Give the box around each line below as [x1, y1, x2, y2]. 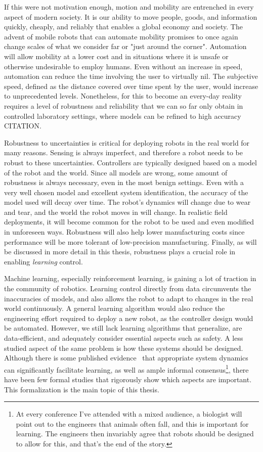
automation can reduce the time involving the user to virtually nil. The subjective [4, 71, 258, 81]
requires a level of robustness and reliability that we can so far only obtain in [4, 100, 243, 111]
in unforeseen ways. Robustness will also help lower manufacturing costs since [4, 227, 245, 237]
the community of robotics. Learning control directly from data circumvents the [4, 283, 251, 294]
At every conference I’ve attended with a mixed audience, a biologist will [16, 409, 242, 419]
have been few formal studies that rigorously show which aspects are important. [4, 374, 252, 385]
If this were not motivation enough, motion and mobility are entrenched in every [4, 2, 254, 12]
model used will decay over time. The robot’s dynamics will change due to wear [4, 197, 251, 207]
